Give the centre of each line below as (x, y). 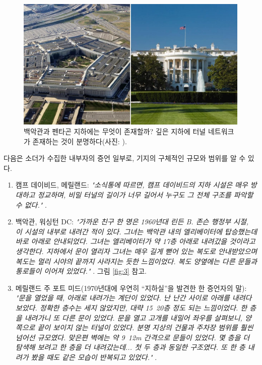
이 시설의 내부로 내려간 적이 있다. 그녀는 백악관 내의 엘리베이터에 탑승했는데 (136, 231)
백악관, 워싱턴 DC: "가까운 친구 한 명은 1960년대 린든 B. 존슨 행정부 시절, (132, 222)
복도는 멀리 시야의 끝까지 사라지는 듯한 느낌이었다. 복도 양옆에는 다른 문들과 (136, 261)
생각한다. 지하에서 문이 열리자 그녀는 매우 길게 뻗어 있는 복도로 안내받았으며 (136, 251)
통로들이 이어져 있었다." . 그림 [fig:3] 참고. (81, 271)
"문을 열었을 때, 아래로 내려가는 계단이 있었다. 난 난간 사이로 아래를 (122, 298)
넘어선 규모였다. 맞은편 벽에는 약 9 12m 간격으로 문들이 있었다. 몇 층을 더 (133, 337)
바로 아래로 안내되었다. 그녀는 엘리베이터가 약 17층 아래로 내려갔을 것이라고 (135, 241)
